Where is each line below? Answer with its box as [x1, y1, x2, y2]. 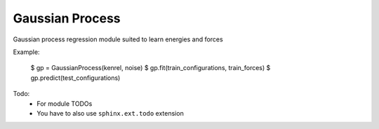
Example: [13, 48, 40, 56]
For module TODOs [36, 99, 93, 108]
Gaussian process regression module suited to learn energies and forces [13, 35, 224, 43]
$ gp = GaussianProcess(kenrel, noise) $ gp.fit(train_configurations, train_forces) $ [30, 64, 271, 72]
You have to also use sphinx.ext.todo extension [36, 109, 184, 117]
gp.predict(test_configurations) [30, 74, 121, 82]
